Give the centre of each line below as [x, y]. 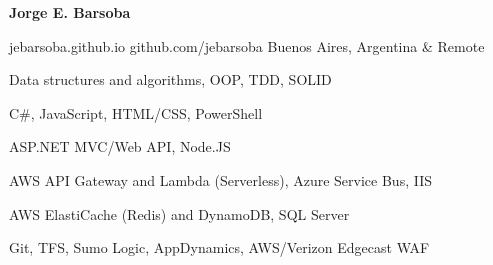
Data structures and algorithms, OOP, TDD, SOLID [170, 79]
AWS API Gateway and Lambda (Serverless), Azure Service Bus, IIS [220, 179]
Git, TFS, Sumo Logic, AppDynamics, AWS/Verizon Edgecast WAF [219, 247]
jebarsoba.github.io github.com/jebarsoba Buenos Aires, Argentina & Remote [247, 45]
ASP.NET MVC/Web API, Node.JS [120, 146]
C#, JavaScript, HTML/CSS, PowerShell [136, 112]
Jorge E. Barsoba [70, 12]
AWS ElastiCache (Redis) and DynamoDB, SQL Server [179, 213]
